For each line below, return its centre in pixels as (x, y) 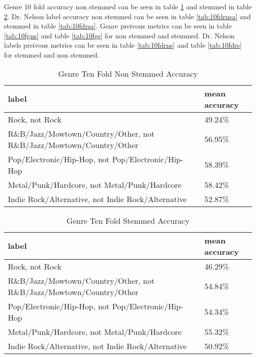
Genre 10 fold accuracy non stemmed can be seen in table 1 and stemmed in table (128, 6)
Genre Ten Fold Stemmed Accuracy (128, 220)
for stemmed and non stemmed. (52, 54)
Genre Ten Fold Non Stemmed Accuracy (128, 73)
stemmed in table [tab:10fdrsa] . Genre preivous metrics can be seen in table (118, 26)
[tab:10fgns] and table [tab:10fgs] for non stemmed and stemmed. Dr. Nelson (119, 35)
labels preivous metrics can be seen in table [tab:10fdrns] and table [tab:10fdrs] (123, 45)
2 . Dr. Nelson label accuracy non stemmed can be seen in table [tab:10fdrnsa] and (128, 16)
